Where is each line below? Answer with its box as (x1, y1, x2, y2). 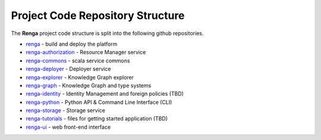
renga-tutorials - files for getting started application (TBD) (26, 115, 168, 122)
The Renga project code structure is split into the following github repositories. (11, 30, 204, 37)
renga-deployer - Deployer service (26, 65, 111, 72)
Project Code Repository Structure (11, 9, 185, 22)
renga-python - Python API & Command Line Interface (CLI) (26, 98, 172, 106)
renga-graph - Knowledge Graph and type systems (26, 82, 152, 89)
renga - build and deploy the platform (26, 40, 118, 47)
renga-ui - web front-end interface (26, 123, 111, 131)
